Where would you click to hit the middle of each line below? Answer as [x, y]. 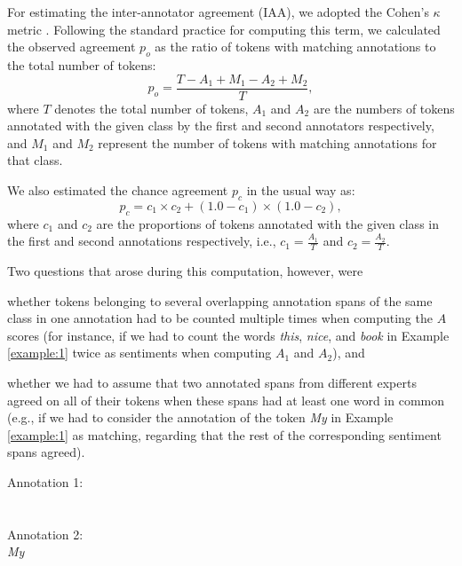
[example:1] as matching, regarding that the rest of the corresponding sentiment [224, 434]
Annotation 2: [45, 534]
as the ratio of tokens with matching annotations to [295, 47]
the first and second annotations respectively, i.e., [142, 241]
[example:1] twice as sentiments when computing [139, 353]
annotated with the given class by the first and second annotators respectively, [221, 126]
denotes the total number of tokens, [151, 108]
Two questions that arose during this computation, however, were [185, 271]
